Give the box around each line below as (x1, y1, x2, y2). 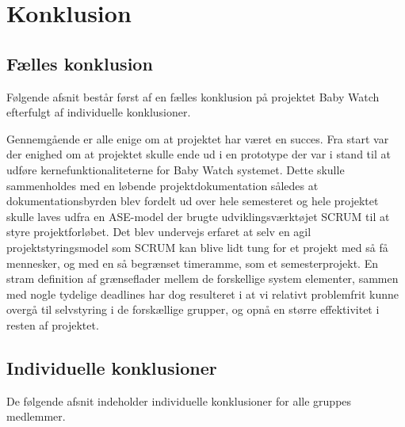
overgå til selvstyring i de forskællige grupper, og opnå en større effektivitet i (6, 301, 380, 318)
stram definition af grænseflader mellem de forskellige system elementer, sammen (6, 270, 399, 287)
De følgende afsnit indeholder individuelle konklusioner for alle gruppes (6, 392, 352, 409)
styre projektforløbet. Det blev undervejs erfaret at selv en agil (6, 223, 311, 240)
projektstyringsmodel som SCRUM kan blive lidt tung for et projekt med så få (6, 238, 388, 255)
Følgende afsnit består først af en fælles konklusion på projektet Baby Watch (6, 88, 380, 105)
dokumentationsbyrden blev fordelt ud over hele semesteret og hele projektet (6, 193, 379, 209)
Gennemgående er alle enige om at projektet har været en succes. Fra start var (6, 130, 389, 147)
